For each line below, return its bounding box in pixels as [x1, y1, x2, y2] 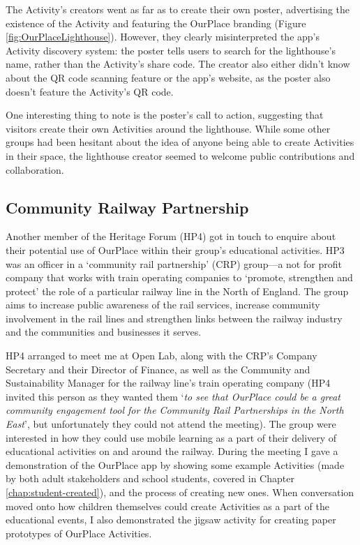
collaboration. [6, 162, 64, 177]
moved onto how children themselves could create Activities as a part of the [6, 498, 329, 513]
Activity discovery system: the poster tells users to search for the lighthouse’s [6, 43, 336, 57]
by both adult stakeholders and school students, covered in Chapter [6, 471, 294, 486]
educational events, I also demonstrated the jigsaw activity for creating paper [6, 512, 336, 527]
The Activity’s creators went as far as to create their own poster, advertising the [6, 2, 350, 16]
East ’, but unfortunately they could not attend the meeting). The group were [6, 417, 336, 431]
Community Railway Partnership [6, 196, 249, 218]
